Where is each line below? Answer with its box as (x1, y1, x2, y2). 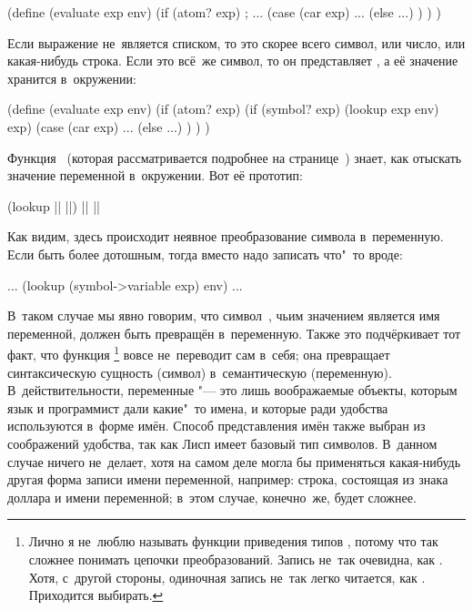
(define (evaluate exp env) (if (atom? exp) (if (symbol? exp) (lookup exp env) (7, 99, 439, 118)
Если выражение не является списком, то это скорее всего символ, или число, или (7, 33, 466, 52)
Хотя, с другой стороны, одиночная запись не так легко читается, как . (28, 567, 426, 586)
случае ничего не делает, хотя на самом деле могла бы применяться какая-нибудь (7, 452, 461, 471)
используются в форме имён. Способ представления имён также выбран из (7, 416, 426, 435)
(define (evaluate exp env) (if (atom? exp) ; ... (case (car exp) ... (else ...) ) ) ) (7, 3, 441, 21)
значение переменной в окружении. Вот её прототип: (7, 166, 303, 185)
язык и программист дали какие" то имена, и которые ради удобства (7, 398, 388, 417)
